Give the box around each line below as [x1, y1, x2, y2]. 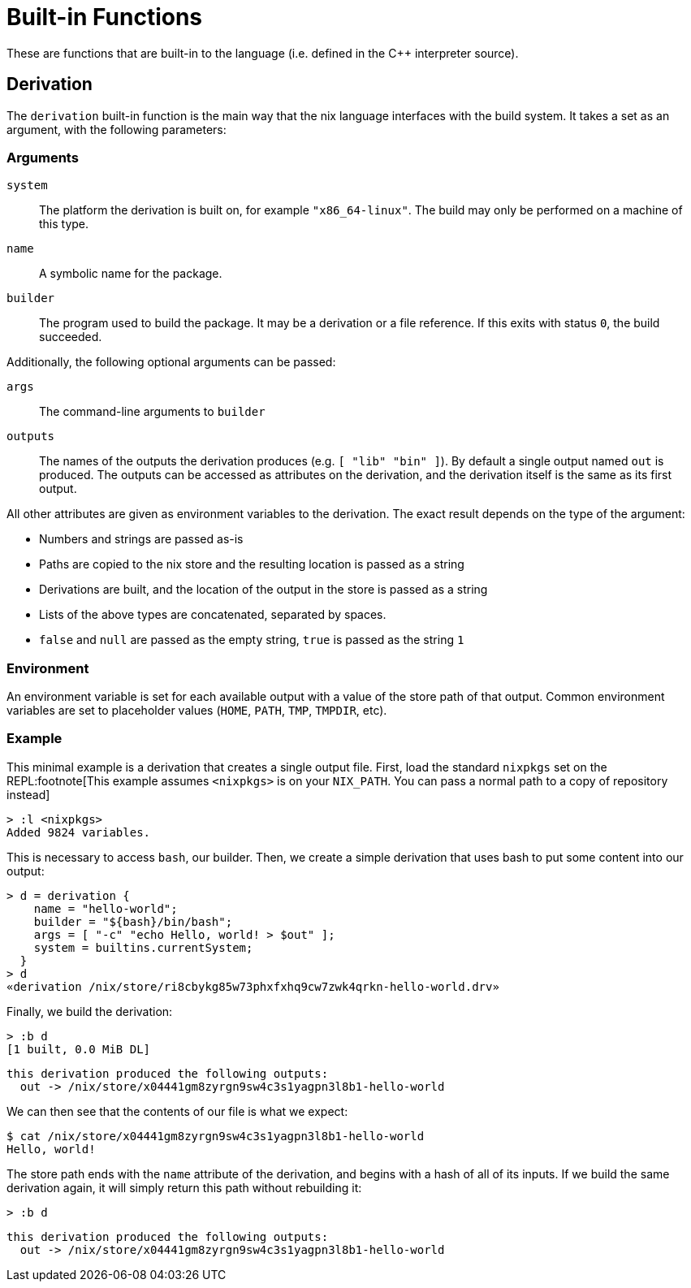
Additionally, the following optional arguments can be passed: [6, 355, 336, 370]
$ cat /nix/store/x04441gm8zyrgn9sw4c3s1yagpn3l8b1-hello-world [6, 1129, 425, 1143]
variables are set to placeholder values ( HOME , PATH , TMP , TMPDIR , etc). [6, 703, 387, 718]
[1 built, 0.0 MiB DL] [6, 1042, 151, 1056]
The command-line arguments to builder [39, 404, 266, 419]
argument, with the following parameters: [6, 122, 227, 136]
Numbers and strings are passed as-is [39, 532, 244, 547]
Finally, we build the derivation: [6, 1004, 173, 1018]
